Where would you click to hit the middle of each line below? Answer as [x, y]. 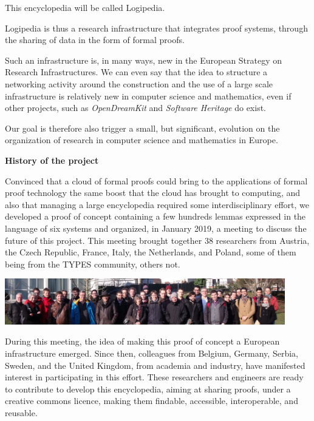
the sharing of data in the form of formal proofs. [95, 40]
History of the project [52, 160]
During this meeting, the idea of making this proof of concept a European [142, 341]
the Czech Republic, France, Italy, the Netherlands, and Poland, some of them [151, 252]
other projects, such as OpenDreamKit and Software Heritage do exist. [136, 108]
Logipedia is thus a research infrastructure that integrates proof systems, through [156, 28]
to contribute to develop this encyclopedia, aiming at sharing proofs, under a [148, 389]
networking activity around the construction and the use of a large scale [139, 83]
